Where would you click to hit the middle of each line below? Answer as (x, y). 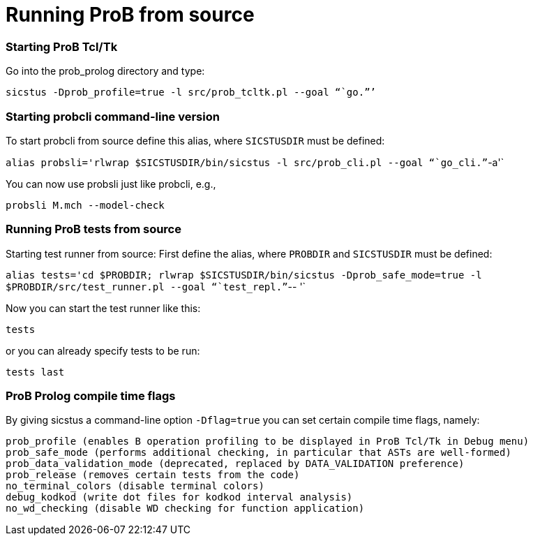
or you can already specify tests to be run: (103, 350)
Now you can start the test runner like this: (103, 308)
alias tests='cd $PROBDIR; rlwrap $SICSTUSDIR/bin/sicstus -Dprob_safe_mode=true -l (244, 275)
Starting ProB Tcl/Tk (62, 46)
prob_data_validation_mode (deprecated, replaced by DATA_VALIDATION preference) (235, 464)
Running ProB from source (130, 15)
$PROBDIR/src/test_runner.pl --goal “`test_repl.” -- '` (156, 286)
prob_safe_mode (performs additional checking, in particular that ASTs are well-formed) (258, 453)
